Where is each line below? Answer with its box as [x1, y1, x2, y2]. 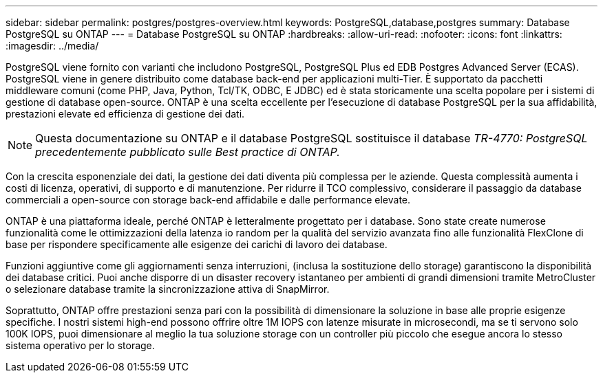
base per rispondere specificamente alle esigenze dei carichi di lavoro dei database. [6, 238, 388, 250]
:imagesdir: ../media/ [6, 40, 99, 52]
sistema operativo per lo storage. [6, 340, 155, 351]
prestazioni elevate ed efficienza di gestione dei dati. [6, 108, 245, 120]
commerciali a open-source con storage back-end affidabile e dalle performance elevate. [6, 194, 411, 205]
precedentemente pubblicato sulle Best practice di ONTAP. [35, 145, 340, 159]
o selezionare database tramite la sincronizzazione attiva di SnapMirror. [6, 283, 330, 295]
